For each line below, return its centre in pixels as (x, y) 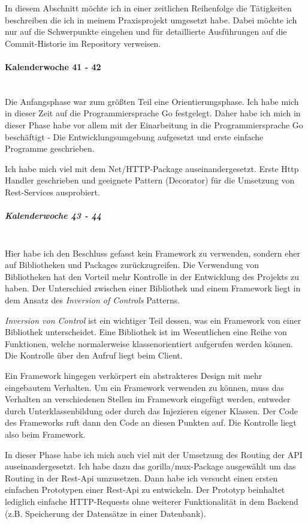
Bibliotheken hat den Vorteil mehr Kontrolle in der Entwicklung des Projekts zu (152, 276)
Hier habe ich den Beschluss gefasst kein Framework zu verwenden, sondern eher (153, 253)
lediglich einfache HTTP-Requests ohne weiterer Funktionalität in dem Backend (152, 501)
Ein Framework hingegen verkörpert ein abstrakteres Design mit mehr (134, 376)
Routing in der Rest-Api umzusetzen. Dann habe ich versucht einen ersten (141, 478)
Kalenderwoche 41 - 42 (53, 66)
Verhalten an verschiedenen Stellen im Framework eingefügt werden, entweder (148, 399)
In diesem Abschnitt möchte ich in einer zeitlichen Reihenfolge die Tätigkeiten (148, 8)
